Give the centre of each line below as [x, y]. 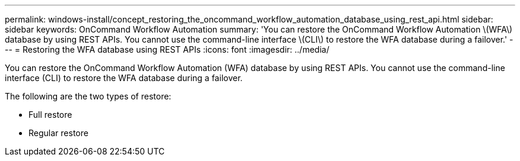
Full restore [50, 115]
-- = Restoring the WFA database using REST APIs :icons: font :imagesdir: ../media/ [167, 49]
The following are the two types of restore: [88, 96]
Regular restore [58, 133]
